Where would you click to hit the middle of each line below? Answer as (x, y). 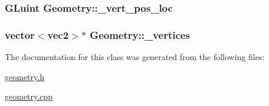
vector (20, 34)
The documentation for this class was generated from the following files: (135, 57)
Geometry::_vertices (140, 34)
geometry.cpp (29, 96)
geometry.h (24, 76)
